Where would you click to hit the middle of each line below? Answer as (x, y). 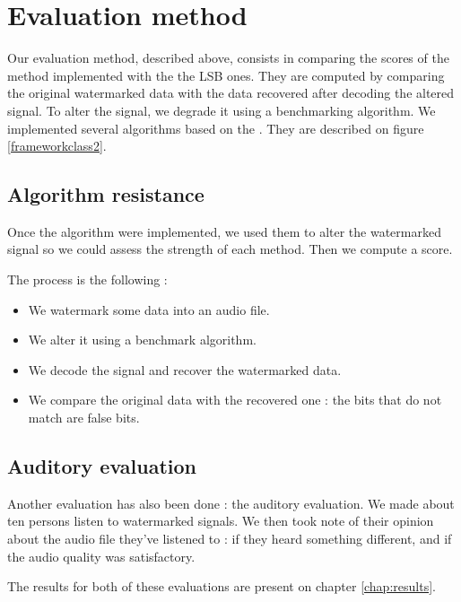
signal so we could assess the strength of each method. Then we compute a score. (230, 249)
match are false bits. (84, 418)
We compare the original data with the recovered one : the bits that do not (235, 400)
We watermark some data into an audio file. (149, 309)
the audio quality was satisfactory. (101, 556)
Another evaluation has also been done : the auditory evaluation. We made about (231, 503)
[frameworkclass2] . (57, 146)
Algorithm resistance (106, 194)
